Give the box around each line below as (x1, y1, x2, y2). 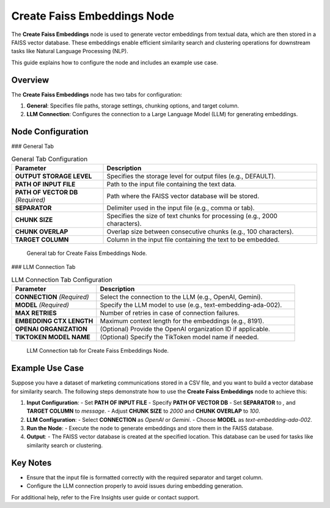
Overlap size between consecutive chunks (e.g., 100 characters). (106, 227, 294, 236)
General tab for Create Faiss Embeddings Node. (26, 249, 147, 257)
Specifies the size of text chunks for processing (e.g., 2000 (106, 212, 278, 220)
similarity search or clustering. (26, 441, 103, 449)
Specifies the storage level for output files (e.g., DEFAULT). (106, 172, 276, 180)
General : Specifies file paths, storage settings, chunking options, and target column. (26, 102, 240, 109)
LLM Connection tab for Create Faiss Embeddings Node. (26, 347, 169, 355)
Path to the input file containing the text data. (106, 180, 237, 189)
